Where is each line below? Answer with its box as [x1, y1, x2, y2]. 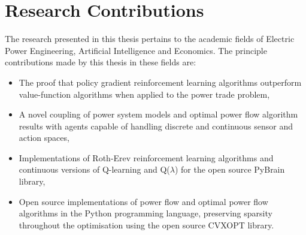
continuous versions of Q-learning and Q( [19, 163, 170, 176]
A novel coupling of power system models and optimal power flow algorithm [19, 108, 298, 120]
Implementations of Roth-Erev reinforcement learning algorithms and [19, 151, 274, 164]
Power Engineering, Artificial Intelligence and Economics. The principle [5, 44, 267, 56]
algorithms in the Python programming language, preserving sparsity [19, 207, 272, 219]
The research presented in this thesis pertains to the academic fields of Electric [5, 32, 295, 45]
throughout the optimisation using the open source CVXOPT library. [19, 218, 274, 231]
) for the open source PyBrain [174, 163, 285, 176]
